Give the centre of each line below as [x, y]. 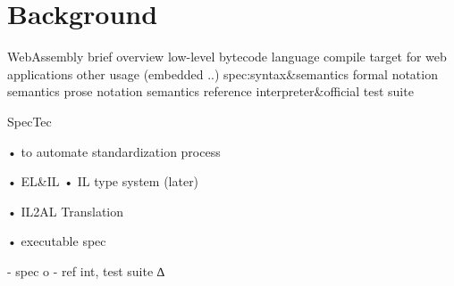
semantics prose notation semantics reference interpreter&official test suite [210, 91]
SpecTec [29, 121]
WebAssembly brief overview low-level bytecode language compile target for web [227, 57]
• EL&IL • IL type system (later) [103, 181]
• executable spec [57, 241]
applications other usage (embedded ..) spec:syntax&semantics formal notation [223, 74]
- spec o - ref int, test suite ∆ [86, 270]
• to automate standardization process [114, 151]
